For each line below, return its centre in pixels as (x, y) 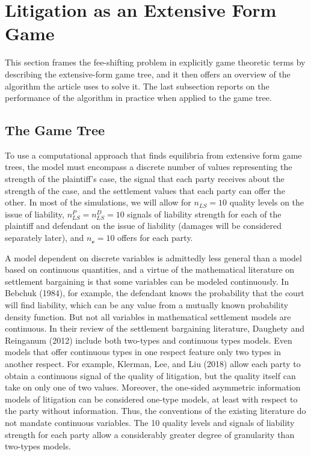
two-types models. (38, 446)
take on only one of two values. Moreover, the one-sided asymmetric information (153, 387)
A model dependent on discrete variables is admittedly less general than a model (153, 257)
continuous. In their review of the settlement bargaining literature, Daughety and (155, 328)
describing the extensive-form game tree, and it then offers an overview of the (148, 74)
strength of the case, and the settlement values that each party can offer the (145, 190)
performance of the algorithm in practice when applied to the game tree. (138, 98)
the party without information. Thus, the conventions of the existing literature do (155, 411)
